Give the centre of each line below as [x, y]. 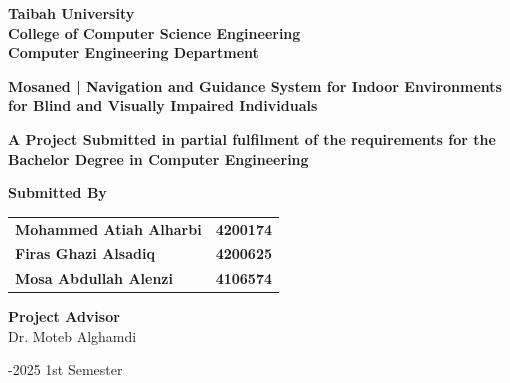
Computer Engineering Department [133, 52]
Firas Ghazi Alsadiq [85, 253]
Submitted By [57, 192]
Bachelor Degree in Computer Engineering [158, 158]
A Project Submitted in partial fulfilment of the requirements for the [252, 138]
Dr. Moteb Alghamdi [72, 335]
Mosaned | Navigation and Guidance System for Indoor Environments [255, 85]
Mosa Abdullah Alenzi [94, 278]
